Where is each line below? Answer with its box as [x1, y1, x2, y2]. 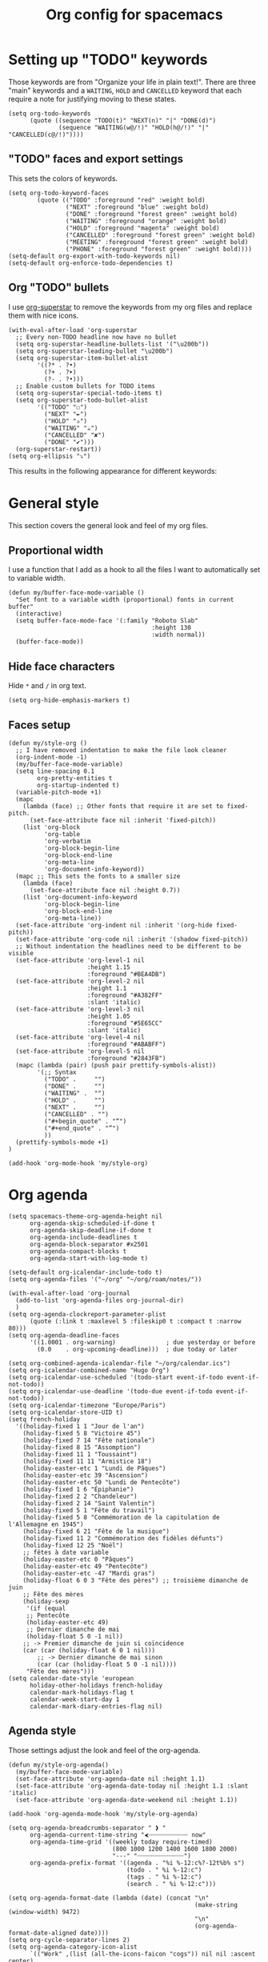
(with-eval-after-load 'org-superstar [8, 326, 138, 334]
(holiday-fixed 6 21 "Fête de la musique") [22, 1527, 170, 1536]
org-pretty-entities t [37, 774, 113, 782]
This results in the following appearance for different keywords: [8, 466, 218, 475]
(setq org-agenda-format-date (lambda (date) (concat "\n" [8, 1894, 210, 1902]
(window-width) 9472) [8, 1908, 81, 1916]
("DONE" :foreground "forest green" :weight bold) [65, 210, 238, 218]
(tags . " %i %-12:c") [126, 1872, 202, 1881]
